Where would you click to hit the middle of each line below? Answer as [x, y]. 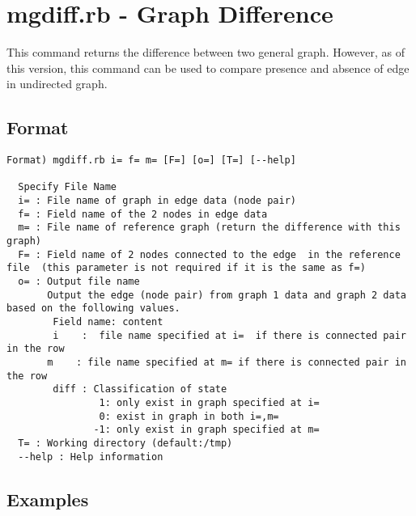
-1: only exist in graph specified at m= [206, 430]
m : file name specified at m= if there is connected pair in [227, 362]
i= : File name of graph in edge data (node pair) [157, 201]
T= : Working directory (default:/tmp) [125, 443]
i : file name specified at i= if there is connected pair [229, 335]
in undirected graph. [57, 84]
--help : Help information [91, 457]
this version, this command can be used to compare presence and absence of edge [208, 68]
